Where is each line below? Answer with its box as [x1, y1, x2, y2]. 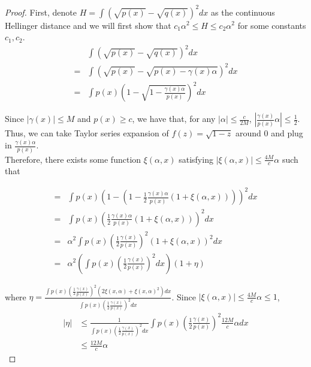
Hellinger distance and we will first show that [5, 19, 171, 31]
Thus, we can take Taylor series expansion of [5, 127, 169, 139]
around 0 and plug [235, 127, 303, 139]
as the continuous [211, 5, 275, 18]
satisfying [179, 153, 213, 165]
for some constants [237, 19, 306, 31]
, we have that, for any [132, 112, 216, 125]
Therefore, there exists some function [5, 153, 141, 165]
